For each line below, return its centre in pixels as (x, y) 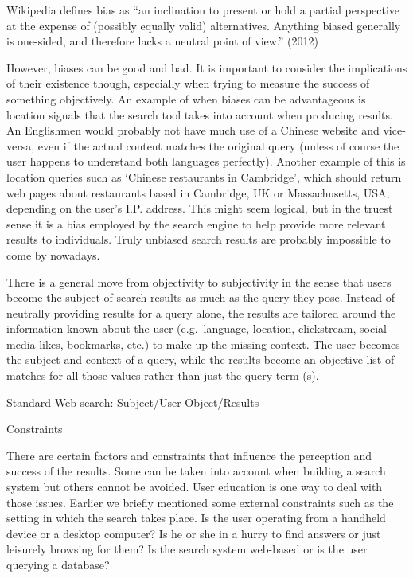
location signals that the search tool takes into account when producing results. (200, 114)
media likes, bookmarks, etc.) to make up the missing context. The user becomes (203, 344)
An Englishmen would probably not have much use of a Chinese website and (193, 130)
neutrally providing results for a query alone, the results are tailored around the (201, 312)
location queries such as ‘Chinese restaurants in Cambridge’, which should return (204, 176)
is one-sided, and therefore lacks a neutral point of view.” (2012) (162, 41)
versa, (21, 145)
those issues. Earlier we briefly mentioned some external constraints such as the (200, 502)
